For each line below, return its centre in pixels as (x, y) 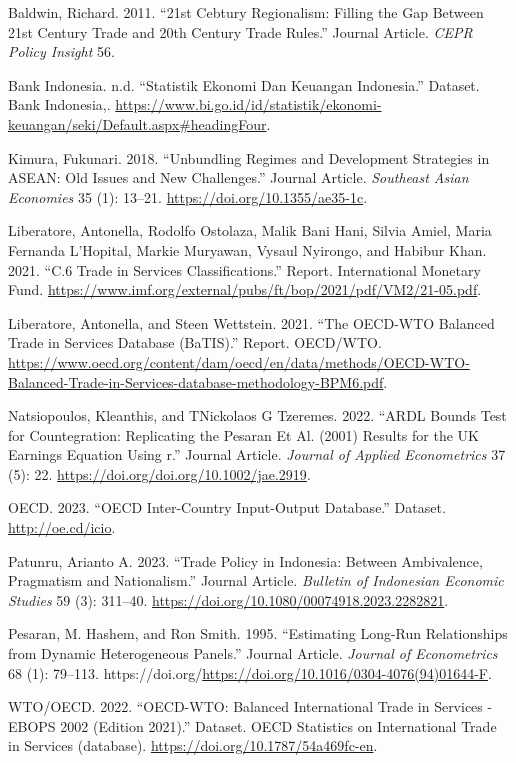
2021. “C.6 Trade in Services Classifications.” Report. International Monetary (244, 269)
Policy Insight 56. (61, 51)
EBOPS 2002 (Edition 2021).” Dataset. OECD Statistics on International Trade (252, 725)
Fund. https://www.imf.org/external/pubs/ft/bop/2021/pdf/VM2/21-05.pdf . (245, 289)
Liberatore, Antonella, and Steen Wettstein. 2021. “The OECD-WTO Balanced (251, 322)
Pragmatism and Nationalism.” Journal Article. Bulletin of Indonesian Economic (256, 580)
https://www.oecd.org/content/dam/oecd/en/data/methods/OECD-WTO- (239, 361)
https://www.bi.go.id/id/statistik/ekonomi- (248, 104)
